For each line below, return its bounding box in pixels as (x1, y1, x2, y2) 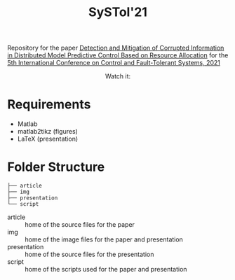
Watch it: (105, 72, 131, 80)
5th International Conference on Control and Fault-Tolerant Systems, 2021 (7, 59, 221, 67)
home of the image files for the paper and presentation (25, 235, 184, 244)
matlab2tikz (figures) (17, 127, 79, 136)
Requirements (7, 97, 91, 113)
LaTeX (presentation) (17, 134, 79, 143)
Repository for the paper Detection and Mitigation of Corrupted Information (7, 43, 224, 52)
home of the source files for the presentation (25, 250, 154, 259)
